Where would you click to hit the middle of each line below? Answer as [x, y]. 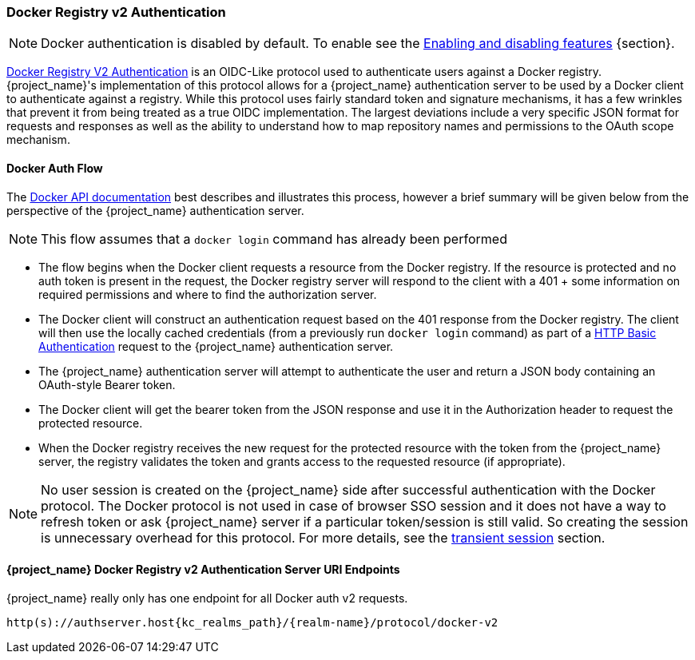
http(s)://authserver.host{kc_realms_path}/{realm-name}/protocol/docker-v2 [252, 622]
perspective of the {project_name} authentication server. [155, 210]
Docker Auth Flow [55, 168]
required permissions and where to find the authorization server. [208, 294]
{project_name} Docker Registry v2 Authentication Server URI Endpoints [203, 570]
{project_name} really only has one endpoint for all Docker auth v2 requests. [207, 598]
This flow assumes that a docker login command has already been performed [274, 239]
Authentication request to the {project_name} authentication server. [216, 346]
